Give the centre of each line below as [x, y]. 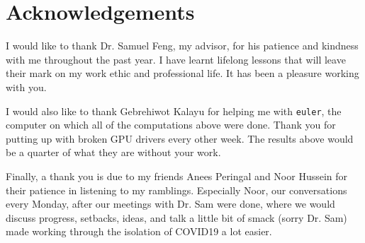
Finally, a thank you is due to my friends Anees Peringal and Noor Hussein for [177, 176]
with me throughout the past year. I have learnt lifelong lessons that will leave [176, 59]
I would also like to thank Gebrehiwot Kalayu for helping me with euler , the [174, 111]
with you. [26, 87]
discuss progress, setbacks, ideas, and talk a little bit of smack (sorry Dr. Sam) [176, 217]
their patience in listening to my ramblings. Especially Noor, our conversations [176, 190]
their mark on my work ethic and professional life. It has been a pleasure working [182, 73]
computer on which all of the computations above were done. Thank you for [171, 125]
